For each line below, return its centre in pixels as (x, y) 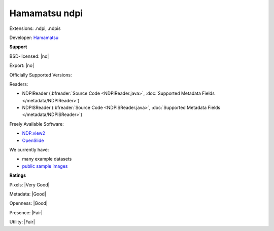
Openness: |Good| (29, 203)
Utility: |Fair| (22, 222)
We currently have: (29, 150)
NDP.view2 (34, 133)
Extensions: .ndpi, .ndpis (35, 28)
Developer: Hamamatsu (34, 37)
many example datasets (47, 159)
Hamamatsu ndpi (46, 13)
